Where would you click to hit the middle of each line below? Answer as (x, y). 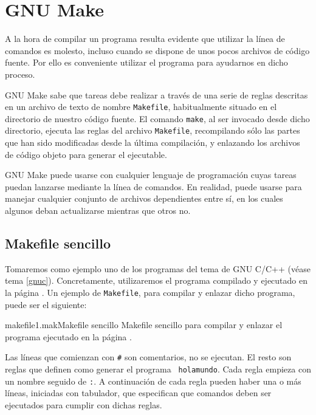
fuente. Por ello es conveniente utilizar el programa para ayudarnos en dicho (146, 62)
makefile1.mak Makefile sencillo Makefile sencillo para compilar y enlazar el (144, 325)
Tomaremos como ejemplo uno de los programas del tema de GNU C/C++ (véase (158, 268)
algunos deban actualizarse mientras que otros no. (98, 211)
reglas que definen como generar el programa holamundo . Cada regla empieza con (158, 369)
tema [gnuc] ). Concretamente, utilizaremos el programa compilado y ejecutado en (156, 280)
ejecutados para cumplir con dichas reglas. (84, 405)
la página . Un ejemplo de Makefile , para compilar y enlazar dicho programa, (150, 293)
